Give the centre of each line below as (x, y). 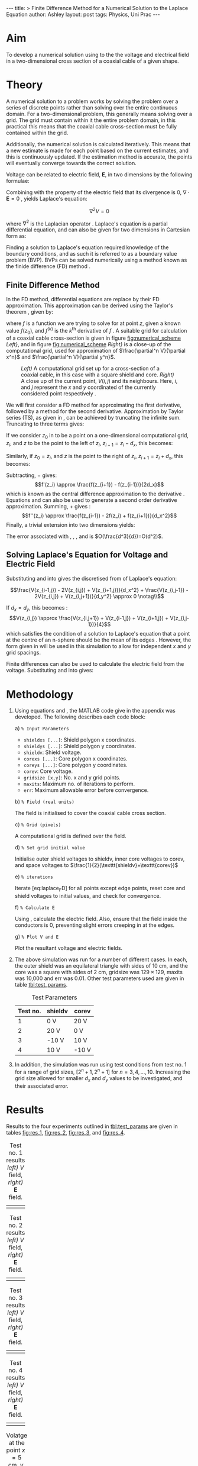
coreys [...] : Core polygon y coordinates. (76, 765)
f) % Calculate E (35, 907)
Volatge (17, 1435)
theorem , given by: (30, 312)
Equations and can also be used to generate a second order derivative (92, 500)
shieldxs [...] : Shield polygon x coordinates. (80, 740)
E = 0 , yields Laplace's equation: (47, 198)
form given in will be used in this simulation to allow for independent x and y (98, 646)
